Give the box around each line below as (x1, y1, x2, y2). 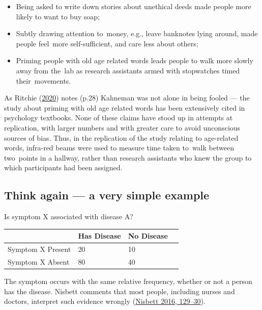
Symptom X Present (8, 244, 71, 254)
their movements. (16, 75, 71, 86)
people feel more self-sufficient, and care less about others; (16, 38, 198, 48)
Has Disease (78, 230, 121, 241)
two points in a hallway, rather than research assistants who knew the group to (4, 152, 252, 163)
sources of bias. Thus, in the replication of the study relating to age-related (4, 132, 239, 143)
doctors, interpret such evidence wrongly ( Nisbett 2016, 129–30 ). (4, 296, 206, 306)
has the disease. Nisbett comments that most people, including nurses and (4, 286, 235, 296)
